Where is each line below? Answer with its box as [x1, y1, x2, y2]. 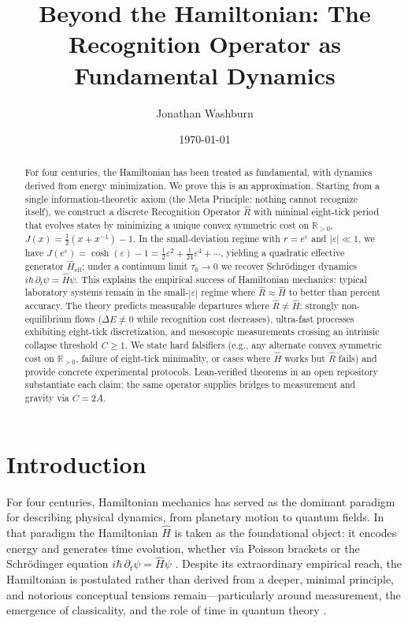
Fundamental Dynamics [74, 58, 336, 91]
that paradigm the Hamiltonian [6, 524, 158, 541]
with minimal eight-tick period [254, 205, 379, 218]
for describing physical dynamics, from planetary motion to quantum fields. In [6, 509, 384, 525]
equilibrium [24, 311, 72, 325]
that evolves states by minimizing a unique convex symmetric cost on [24, 218, 310, 232]
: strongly [299, 299, 339, 312]
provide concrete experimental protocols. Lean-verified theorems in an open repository [24, 364, 378, 378]
